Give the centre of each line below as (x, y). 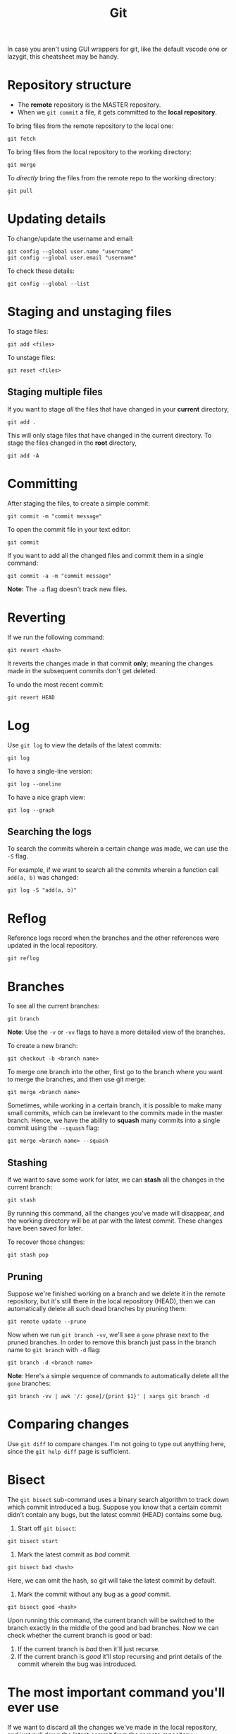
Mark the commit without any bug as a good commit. (94, 1594)
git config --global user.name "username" (70, 252)
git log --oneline (34, 784)
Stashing (27, 1162)
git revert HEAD (31, 697)
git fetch (22, 139)
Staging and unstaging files (90, 312)
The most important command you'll (116, 1692)
